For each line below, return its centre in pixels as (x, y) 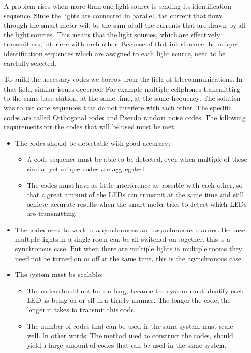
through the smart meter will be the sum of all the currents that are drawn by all (125, 25)
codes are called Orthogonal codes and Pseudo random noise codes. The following (125, 117)
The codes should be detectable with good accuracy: (93, 143)
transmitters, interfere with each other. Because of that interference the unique (121, 44)
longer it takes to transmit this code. (81, 310)
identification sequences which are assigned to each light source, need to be (115, 53)
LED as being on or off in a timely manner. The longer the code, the (129, 300)
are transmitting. (52, 213)
